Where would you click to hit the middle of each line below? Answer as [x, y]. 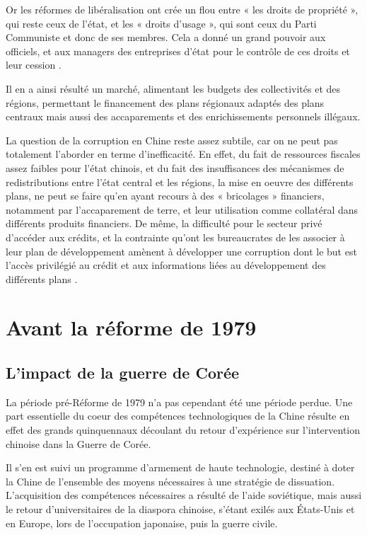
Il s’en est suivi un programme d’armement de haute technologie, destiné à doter [180, 467]
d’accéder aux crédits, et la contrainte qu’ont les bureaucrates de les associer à [175, 237]
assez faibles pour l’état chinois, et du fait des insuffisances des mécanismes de [175, 167]
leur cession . [34, 65]
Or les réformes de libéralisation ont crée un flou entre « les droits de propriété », [182, 9]
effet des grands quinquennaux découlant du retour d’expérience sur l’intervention [183, 430]
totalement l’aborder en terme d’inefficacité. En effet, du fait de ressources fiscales [183, 154]
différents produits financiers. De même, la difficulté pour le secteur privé [164, 223]
